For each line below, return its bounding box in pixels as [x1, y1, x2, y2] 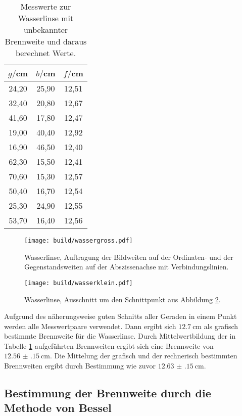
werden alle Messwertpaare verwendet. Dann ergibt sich [4, 320, 176, 331]
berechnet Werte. [15, 47, 76, 59]
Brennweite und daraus [5, 35, 87, 47]
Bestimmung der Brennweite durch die [4, 385, 211, 401]
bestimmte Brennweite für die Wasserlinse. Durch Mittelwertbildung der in [4, 331, 236, 341]
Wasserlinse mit [18, 12, 74, 24]
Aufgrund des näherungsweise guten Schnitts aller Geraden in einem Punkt [4, 311, 237, 321]
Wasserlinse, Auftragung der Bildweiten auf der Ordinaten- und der [24, 251, 233, 262]
